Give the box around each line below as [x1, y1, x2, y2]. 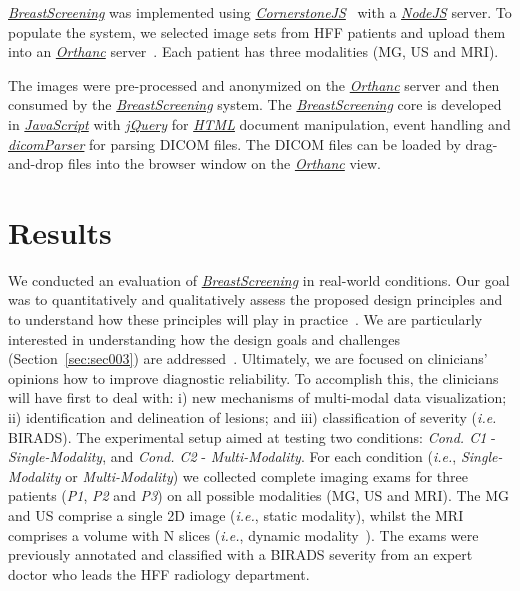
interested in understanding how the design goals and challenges [8, 328, 401, 349]
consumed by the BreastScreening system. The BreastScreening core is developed [8, 94, 502, 115]
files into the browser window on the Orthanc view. [67, 153, 381, 174]
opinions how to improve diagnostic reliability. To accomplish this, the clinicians [8, 367, 499, 388]
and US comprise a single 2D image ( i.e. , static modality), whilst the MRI [8, 505, 464, 525]
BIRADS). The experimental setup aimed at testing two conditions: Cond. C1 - [8, 426, 496, 447]
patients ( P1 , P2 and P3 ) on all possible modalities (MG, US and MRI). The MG [8, 485, 510, 506]
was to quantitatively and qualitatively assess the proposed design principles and [8, 289, 503, 310]
